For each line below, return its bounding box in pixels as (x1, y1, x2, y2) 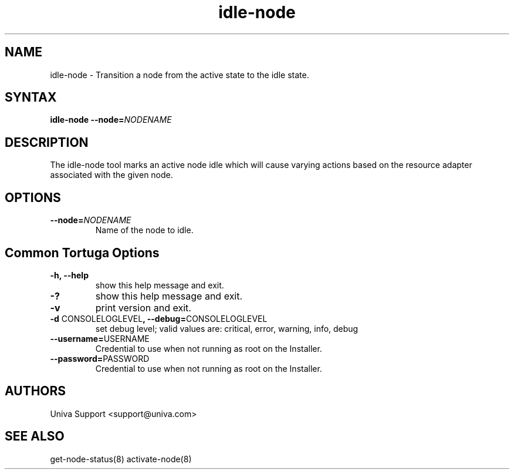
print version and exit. (95, 301, 191, 314)
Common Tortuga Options (5, 245, 160, 260)
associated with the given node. (50, 170, 173, 180)
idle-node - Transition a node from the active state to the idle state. (50, 69, 309, 80)
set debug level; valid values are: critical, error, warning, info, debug (95, 323, 359, 334)
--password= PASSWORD (50, 353, 150, 364)
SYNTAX (5, 90, 57, 105)
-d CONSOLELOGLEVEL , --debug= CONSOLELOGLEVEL (50, 313, 268, 324)
